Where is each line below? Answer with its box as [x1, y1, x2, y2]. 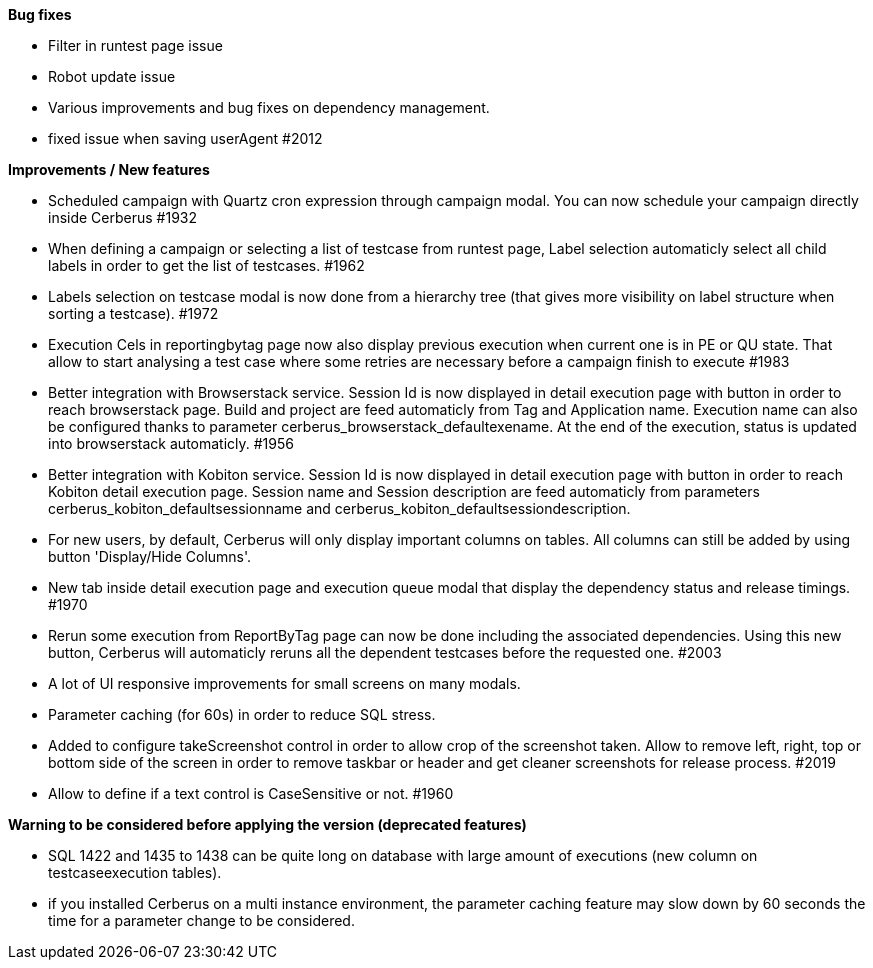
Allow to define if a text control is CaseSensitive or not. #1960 [48, 785, 454, 802]
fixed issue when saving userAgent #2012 [48, 130, 323, 147]
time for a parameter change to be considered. [48, 912, 355, 929]
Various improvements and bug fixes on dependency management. [48, 99, 490, 116]
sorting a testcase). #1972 [48, 305, 219, 322]
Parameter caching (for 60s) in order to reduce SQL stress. [48, 706, 436, 723]
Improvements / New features [8, 161, 210, 178]
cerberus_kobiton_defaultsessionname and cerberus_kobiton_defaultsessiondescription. [48, 500, 631, 517]
